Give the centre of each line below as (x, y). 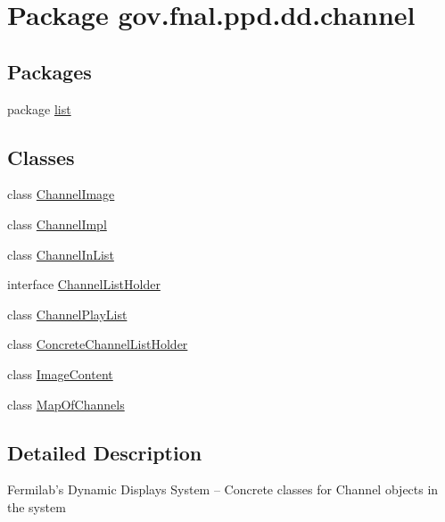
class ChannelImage (61, 194)
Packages (49, 71)
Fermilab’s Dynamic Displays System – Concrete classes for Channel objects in (223, 489)
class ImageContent (60, 373)
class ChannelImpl (57, 224)
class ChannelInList (61, 254)
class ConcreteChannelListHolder (98, 344)
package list (39, 108)
